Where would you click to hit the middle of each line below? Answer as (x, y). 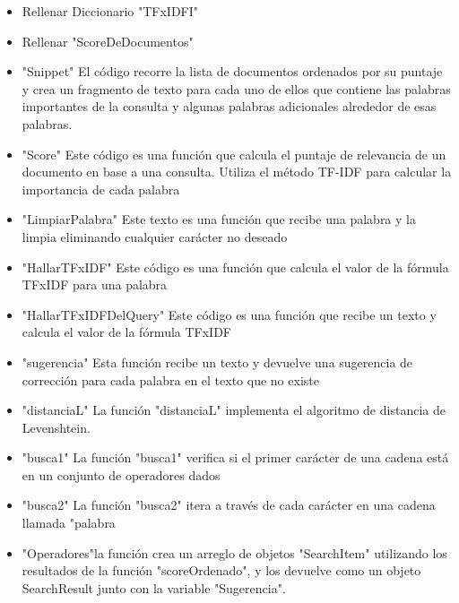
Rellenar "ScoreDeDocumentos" (108, 41)
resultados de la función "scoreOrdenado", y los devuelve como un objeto (221, 570)
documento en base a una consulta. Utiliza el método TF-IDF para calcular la (237, 172)
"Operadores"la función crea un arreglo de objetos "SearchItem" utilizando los (234, 552)
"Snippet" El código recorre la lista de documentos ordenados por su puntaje (232, 71)
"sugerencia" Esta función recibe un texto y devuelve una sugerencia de (217, 362)
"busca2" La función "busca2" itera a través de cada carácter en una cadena (229, 505)
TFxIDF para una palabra (95, 284)
